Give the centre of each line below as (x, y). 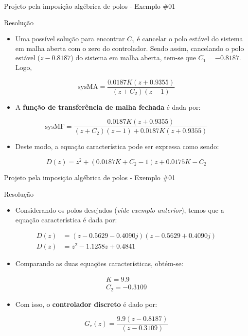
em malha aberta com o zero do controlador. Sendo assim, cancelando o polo (130, 48)
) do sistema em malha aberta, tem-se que (133, 58)
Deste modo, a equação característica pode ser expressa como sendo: (117, 146)
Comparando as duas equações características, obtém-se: (99, 263)
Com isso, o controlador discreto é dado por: (86, 304)
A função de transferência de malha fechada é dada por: (108, 107)
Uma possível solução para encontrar (70, 39)
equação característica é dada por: (66, 219)
